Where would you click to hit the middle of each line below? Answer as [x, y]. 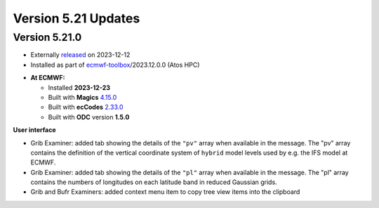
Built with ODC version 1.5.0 [89, 117]
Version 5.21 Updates [77, 18]
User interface [34, 130]
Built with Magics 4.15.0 [82, 97]
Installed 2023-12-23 [79, 87]
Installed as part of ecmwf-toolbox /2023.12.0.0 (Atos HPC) [115, 65]
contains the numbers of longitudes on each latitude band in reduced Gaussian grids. [154, 182]
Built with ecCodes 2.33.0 [86, 107]
